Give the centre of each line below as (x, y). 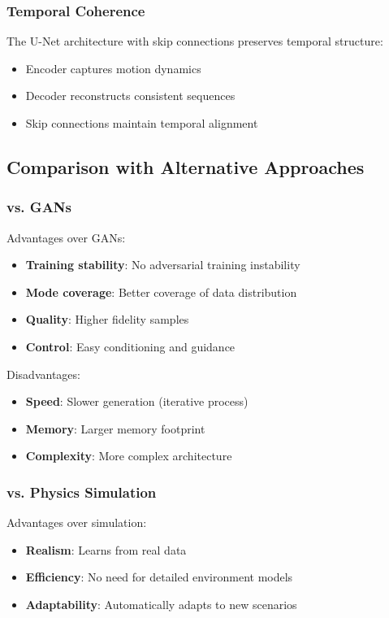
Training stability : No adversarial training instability (163, 265)
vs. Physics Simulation (82, 492)
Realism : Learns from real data (106, 549)
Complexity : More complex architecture (129, 456)
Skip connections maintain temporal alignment (142, 123)
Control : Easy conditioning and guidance (130, 346)
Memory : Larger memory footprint (115, 428)
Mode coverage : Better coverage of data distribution (161, 292)
